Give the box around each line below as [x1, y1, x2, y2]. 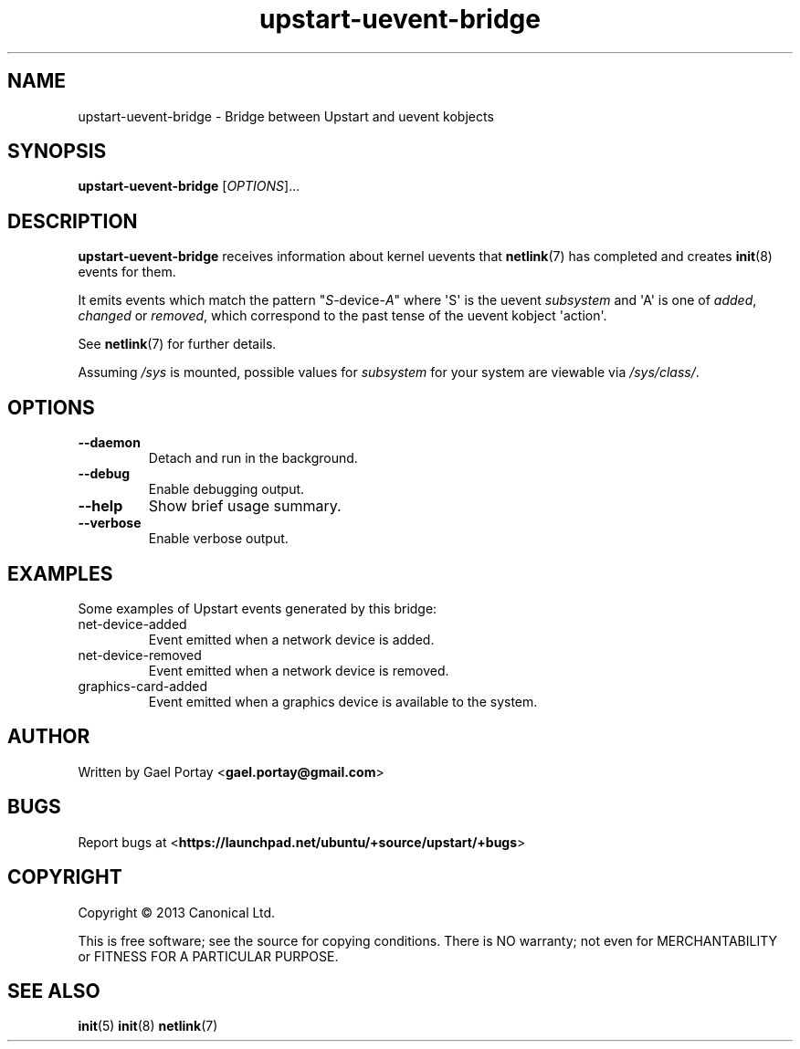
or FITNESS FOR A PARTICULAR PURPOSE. [78, 948, 339, 964]
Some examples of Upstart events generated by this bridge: [78, 600, 437, 616]
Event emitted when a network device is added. [148, 631, 435, 647]
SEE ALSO [7, 979, 100, 1002]
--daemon [78, 435, 141, 451]
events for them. [78, 264, 176, 280]
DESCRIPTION [7, 209, 138, 233]
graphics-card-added [78, 677, 207, 694]
